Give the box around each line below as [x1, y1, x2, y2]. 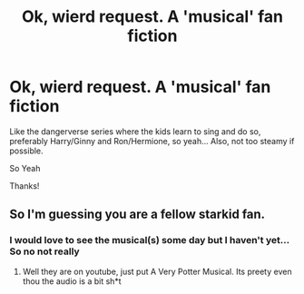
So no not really [9, 245, 80, 258]
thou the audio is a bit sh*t [22, 275, 122, 287]
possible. [9, 145, 44, 156]
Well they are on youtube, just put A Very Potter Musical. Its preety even [22, 266, 292, 277]
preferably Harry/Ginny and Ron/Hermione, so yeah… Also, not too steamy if [9, 135, 295, 146]
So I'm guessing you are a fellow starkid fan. [9, 207, 266, 222]
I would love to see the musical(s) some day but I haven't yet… [9, 234, 290, 247]
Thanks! [9, 180, 40, 191]
